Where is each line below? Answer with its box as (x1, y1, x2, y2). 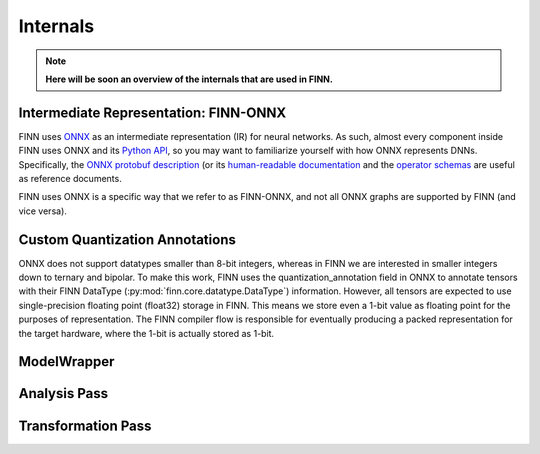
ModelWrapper (18, 353, 115, 370)
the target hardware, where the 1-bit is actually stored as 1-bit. (18, 327, 275, 339)
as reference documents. (18, 173, 122, 185)
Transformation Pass (18, 417, 152, 434)
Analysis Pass (18, 385, 109, 402)
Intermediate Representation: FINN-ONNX (18, 104, 287, 121)
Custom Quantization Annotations (18, 231, 237, 248)
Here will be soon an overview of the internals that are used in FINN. (45, 73, 334, 85)
